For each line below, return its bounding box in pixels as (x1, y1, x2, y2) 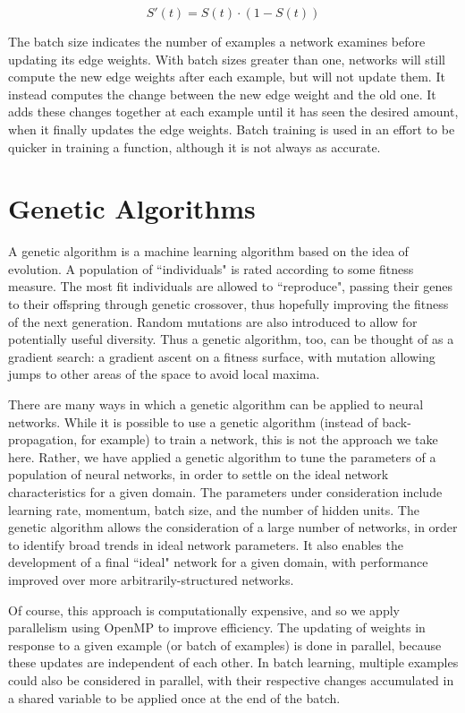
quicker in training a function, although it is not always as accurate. (8, 137, 381, 156)
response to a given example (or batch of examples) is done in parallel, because (8, 635, 442, 654)
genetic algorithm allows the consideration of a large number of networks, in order (8, 518, 458, 537)
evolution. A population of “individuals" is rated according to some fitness (8, 259, 414, 278)
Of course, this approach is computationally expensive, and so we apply (8, 600, 400, 619)
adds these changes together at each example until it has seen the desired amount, (8, 102, 459, 121)
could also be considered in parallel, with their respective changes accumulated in (8, 670, 454, 689)
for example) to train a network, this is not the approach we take (80, 430, 438, 449)
